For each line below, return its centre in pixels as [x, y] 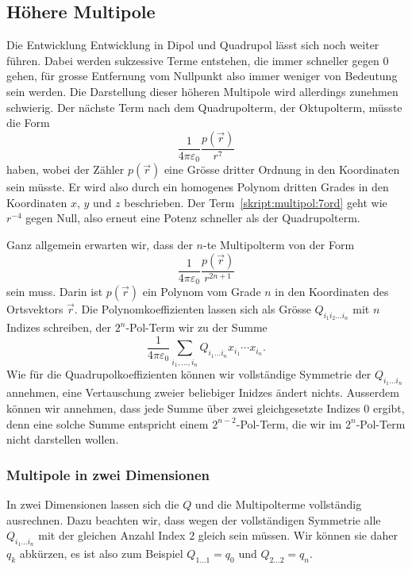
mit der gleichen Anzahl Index [112, 535]
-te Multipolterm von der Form [279, 245]
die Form [28, 123]
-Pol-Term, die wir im [289, 423]
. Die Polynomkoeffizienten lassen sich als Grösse [193, 309]
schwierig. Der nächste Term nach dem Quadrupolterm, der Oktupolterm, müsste [204, 107]
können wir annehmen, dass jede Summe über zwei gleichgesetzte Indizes [183, 408]
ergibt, [389, 408]
